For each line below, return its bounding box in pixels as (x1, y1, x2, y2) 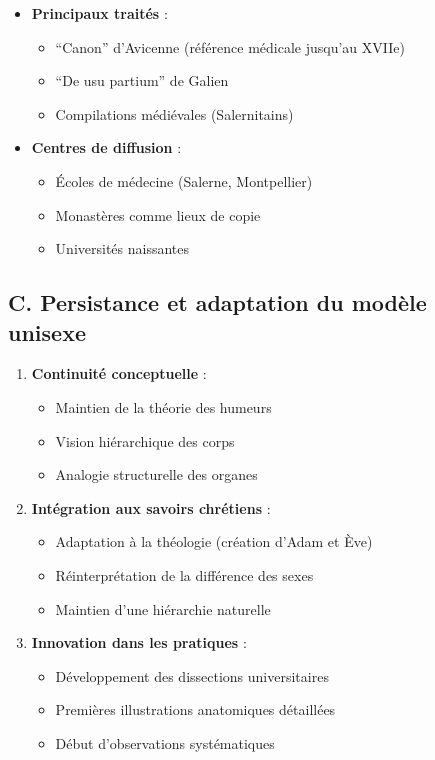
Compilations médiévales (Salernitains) (55, 103, 294, 124)
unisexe (8, 316, 86, 347)
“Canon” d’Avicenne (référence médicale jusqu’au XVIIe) (55, 36, 405, 57)
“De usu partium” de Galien (55, 70, 229, 91)
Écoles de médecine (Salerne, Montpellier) (55, 170, 313, 191)
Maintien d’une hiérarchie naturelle (55, 598, 271, 619)
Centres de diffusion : (31, 137, 182, 158)
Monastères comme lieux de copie (55, 204, 261, 225)
